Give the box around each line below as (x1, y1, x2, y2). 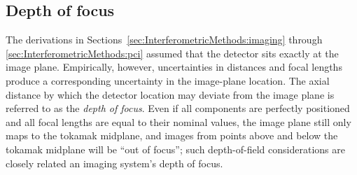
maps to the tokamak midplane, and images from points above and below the (6, 128, 338, 143)
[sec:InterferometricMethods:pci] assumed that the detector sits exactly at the (6, 45, 339, 60)
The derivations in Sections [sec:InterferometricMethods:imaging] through (6, 32, 323, 47)
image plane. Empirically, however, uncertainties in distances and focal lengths (6, 59, 342, 74)
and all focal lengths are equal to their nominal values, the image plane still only (6, 114, 351, 129)
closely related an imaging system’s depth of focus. (6, 155, 223, 170)
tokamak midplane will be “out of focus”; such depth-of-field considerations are (6, 141, 345, 156)
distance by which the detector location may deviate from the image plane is (6, 87, 335, 101)
